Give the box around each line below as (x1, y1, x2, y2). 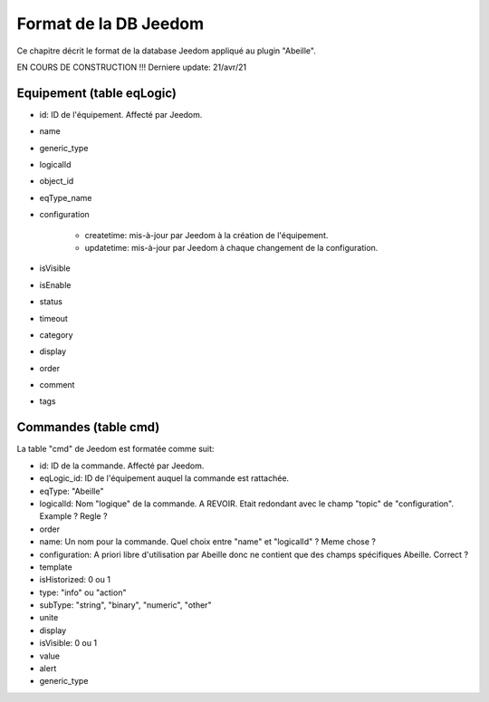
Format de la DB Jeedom (16, 14, 205, 34)
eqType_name (39, 192, 92, 203)
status (39, 296, 63, 307)
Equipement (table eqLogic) (16, 85, 177, 101)
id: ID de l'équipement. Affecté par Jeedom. (39, 109, 203, 120)
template (39, 562, 72, 572)
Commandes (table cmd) (16, 419, 160, 435)
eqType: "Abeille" (39, 486, 104, 496)
